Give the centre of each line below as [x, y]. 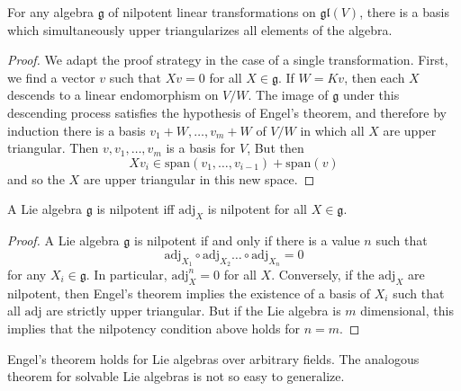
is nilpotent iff [136, 209]
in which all [332, 130]
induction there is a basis [77, 130]
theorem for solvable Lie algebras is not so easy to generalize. [176, 376]
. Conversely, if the [323, 274]
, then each [375, 77]
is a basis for [201, 148]
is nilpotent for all [257, 209]
